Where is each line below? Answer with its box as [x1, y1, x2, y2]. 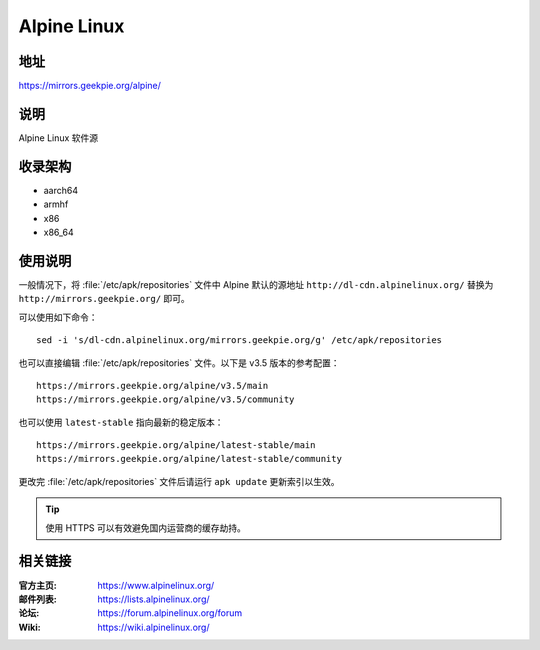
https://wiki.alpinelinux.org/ [97, 621, 210, 633]
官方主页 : [18, 579, 57, 591]
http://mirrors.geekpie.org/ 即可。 [18, 293, 190, 305]
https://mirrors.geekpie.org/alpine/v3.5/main [36, 380, 269, 391]
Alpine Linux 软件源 [18, 131, 99, 144]
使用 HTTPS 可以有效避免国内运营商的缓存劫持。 [45, 521, 247, 534]
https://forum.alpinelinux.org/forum [97, 607, 243, 619]
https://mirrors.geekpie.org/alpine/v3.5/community [36, 394, 295, 405]
